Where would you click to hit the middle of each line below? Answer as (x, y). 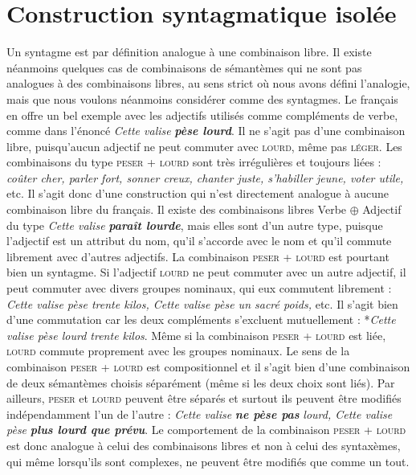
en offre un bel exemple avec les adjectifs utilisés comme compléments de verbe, (202, 115)
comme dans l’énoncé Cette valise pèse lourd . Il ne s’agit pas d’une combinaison (206, 131)
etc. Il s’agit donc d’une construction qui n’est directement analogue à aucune (198, 193)
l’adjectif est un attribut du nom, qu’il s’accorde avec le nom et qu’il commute (199, 241)
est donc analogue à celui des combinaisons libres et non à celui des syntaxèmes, (204, 445)
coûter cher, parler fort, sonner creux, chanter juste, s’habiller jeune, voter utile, (205, 177)
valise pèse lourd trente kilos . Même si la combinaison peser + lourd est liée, (196, 335)
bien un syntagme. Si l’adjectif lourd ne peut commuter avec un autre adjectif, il (206, 272)
